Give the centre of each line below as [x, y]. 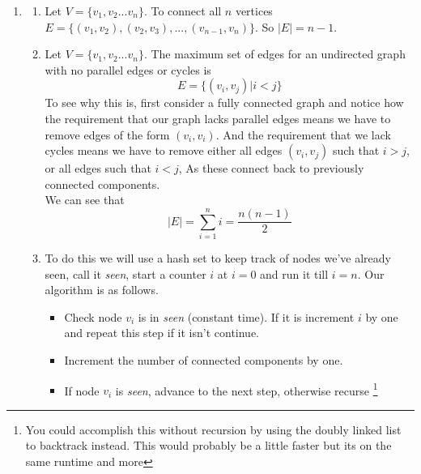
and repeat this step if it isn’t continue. [162, 333]
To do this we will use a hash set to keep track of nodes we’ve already [218, 258]
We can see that [85, 200]
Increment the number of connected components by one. [204, 360]
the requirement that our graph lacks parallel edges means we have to [218, 118]
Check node [93, 316]
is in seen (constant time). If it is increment [246, 316]
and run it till [294, 273]
